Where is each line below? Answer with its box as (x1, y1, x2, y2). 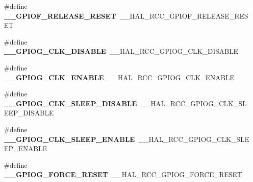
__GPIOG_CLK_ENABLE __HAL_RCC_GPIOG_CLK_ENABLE (4, 72, 235, 82)
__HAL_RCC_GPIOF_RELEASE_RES (119, 10, 248, 21)
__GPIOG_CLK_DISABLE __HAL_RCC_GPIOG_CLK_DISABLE (4, 46, 238, 56)
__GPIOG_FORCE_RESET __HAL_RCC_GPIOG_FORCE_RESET (4, 169, 243, 180)
